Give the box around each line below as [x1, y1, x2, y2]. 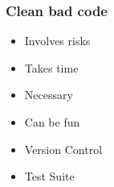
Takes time [24, 59, 79, 76]
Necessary [24, 86, 73, 103]
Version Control [24, 140, 103, 157]
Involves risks [24, 32, 91, 49]
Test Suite [24, 168, 75, 185]
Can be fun [24, 114, 80, 130]
